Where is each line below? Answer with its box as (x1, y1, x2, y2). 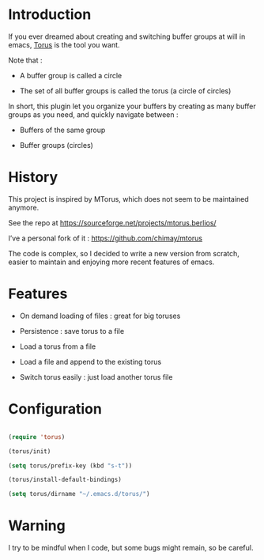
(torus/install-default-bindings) (8, 476, 123, 484)
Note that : (8, 55, 43, 65)
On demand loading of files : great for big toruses (19, 311, 181, 320)
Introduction (8, 6, 92, 24)
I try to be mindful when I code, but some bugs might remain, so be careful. (8, 543, 254, 553)
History (8, 168, 58, 187)
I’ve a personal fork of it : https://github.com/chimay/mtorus (8, 233, 203, 243)
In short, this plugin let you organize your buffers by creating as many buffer (8, 101, 256, 111)
